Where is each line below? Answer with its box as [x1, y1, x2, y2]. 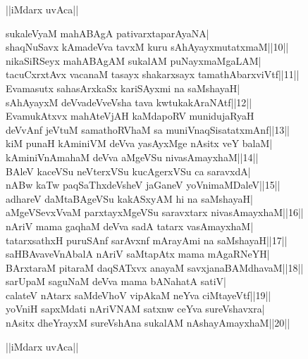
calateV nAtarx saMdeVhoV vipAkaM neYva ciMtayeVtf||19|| [6, 287, 271, 302]
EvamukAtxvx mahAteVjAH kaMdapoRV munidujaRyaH [6, 108, 254, 123]
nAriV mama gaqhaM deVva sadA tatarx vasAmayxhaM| [6, 218, 254, 233]
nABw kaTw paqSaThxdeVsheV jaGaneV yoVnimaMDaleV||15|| [6, 177, 281, 192]
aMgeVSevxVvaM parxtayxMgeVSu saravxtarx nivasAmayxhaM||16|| [6, 205, 304, 220]
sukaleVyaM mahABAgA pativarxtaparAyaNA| [6, 25, 209, 40]
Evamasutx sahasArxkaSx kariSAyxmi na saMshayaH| [6, 80, 240, 95]
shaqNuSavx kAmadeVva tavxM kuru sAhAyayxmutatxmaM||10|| [6, 39, 289, 54]
